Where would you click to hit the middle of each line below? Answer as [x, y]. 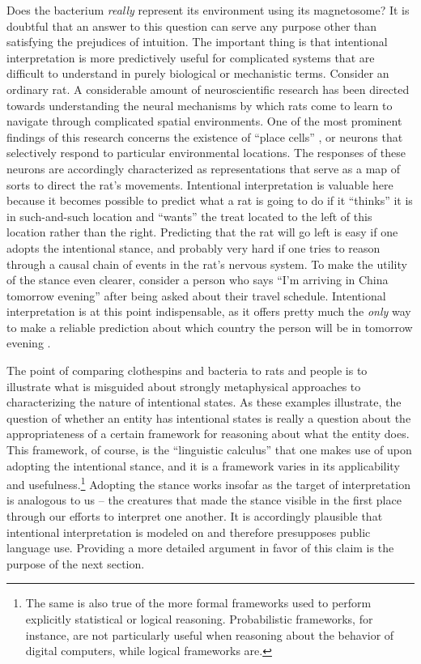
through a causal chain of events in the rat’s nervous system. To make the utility [207, 264]
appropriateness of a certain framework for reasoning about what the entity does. [208, 434]
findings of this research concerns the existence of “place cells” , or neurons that [205, 136]
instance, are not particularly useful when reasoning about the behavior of [210, 634]
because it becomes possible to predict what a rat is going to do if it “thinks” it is [210, 200]
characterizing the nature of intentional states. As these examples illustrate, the [204, 402]
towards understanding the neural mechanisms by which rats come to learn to [200, 105]
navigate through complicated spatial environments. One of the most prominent [204, 121]
